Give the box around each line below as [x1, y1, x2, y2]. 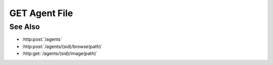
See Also [9, 22, 40, 31]
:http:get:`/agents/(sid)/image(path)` [22, 50, 98, 56]
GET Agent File [9, 8, 73, 19]
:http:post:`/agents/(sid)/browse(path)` [22, 43, 103, 49]
